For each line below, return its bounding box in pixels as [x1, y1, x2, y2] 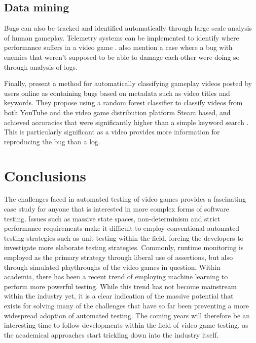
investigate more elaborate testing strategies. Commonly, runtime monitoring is [4, 242, 244, 253]
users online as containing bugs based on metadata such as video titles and [4, 87, 230, 98]
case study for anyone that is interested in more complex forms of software [4, 204, 229, 214]
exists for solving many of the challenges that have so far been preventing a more [4, 300, 249, 310]
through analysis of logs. [4, 61, 77, 72]
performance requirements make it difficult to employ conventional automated [4, 223, 239, 233]
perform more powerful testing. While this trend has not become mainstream [4, 281, 237, 291]
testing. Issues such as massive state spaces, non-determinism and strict [4, 213, 220, 223]
